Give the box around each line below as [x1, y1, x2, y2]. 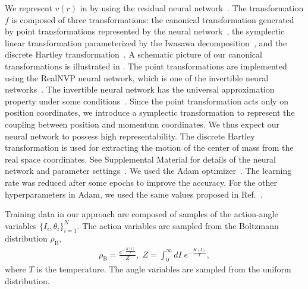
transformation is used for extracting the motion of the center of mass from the [5, 141, 294, 154]
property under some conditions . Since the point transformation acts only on [5, 94, 288, 107]
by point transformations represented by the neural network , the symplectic [5, 25, 285, 37]
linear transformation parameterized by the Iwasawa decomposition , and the [5, 36, 287, 49]
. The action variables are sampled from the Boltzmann [77, 219, 279, 231]
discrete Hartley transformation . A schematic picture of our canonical [5, 48, 262, 61]
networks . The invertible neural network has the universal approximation [5, 83, 275, 96]
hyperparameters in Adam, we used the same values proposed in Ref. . [5, 188, 263, 200]
